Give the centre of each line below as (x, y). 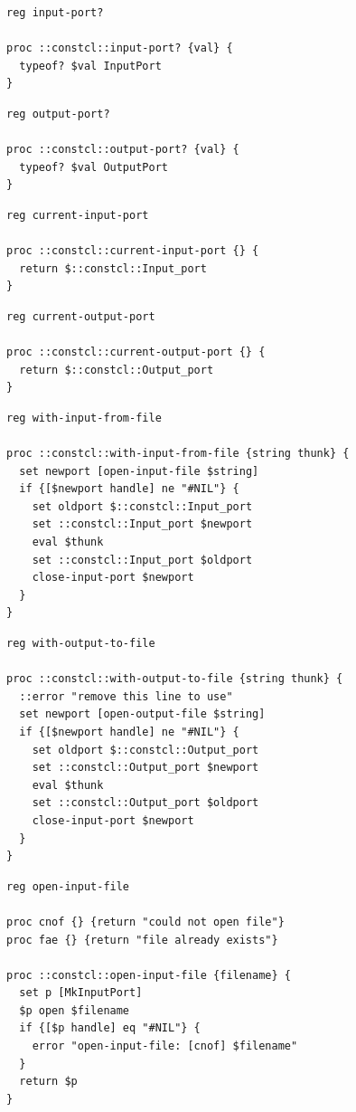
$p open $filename (75, 1010)
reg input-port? (55, 13)
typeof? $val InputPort (90, 66)
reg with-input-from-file (84, 418)
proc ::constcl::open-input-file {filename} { (149, 975)
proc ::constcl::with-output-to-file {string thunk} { (175, 679)
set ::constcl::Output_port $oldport (145, 803)
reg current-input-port (78, 215)
